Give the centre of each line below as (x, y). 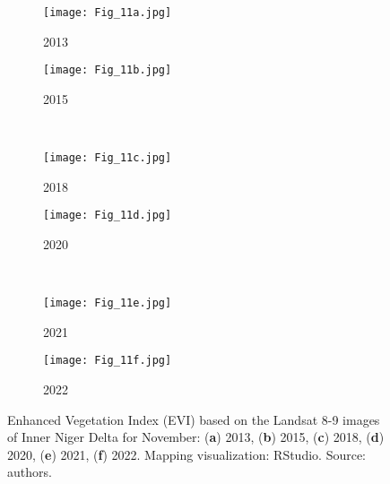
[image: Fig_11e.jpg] (108, 303)
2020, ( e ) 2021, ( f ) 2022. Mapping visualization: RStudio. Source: (187, 454)
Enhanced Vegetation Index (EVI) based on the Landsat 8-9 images (194, 419)
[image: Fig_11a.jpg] (108, 13)
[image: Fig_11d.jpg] (108, 216)
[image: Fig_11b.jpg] (108, 70)
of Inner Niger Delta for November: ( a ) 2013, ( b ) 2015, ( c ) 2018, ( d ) (196, 437)
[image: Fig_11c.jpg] (108, 158)
